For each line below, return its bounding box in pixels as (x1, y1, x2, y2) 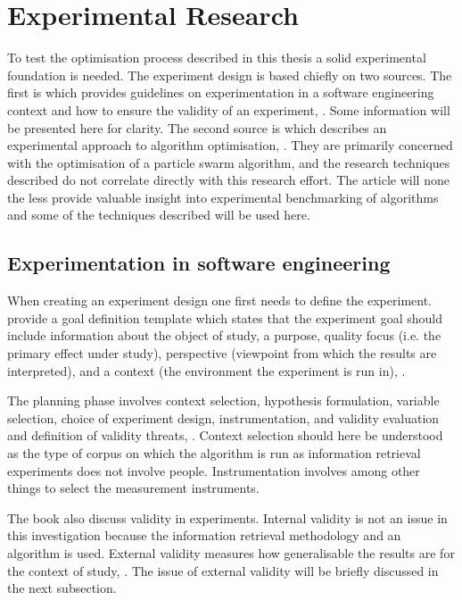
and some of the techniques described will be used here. (7, 205, 310, 224)
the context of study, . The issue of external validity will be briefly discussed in (7, 561, 439, 579)
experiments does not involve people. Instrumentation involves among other (7, 461, 420, 479)
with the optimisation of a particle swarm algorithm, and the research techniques (7, 153, 450, 171)
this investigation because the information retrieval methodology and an (7, 526, 401, 545)
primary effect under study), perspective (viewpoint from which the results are (7, 344, 437, 362)
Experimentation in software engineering (7, 249, 391, 277)
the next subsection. (7, 579, 117, 597)
